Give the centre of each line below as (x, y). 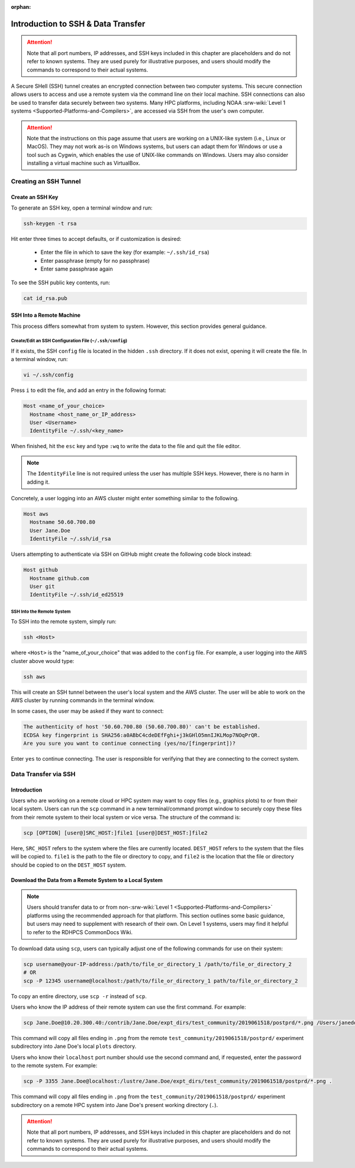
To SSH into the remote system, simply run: (64, 622)
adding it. (38, 482)
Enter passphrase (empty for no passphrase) (95, 260)
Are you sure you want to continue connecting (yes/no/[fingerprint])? (130, 744)
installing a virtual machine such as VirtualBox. (83, 163)
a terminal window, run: (39, 359)
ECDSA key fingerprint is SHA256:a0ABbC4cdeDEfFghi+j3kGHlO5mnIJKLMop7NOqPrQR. (142, 735)
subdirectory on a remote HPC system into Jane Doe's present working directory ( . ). (114, 1105)
